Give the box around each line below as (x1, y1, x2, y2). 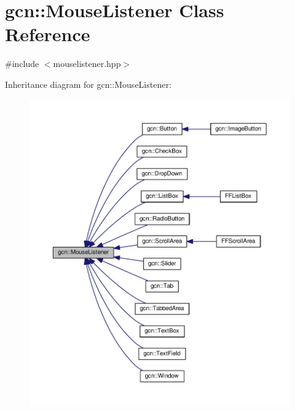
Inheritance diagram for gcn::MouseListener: (5, 77, 171, 90)
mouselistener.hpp (53, 57, 121, 70)
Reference (5, 22, 90, 47)
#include (5, 57, 39, 70)
